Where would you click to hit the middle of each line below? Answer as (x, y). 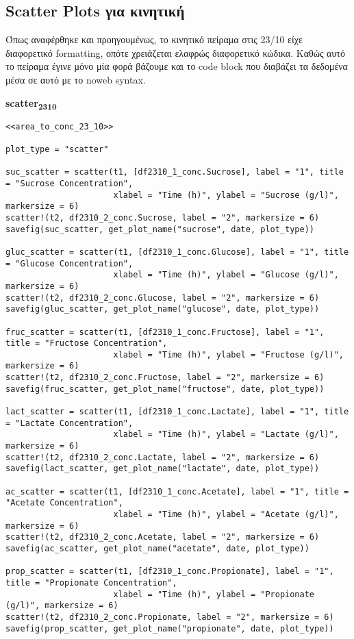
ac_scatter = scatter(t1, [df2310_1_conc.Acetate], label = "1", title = (177, 491)
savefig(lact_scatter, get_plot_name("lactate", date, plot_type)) (163, 469)
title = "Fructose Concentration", (87, 343)
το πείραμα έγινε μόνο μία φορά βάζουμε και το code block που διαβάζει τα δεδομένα (177, 66)
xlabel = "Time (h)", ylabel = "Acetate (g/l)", (226, 515)
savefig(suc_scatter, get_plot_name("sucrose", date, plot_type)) (160, 229)
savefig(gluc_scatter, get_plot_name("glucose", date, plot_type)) (163, 309)
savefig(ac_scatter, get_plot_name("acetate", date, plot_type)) (157, 548)
